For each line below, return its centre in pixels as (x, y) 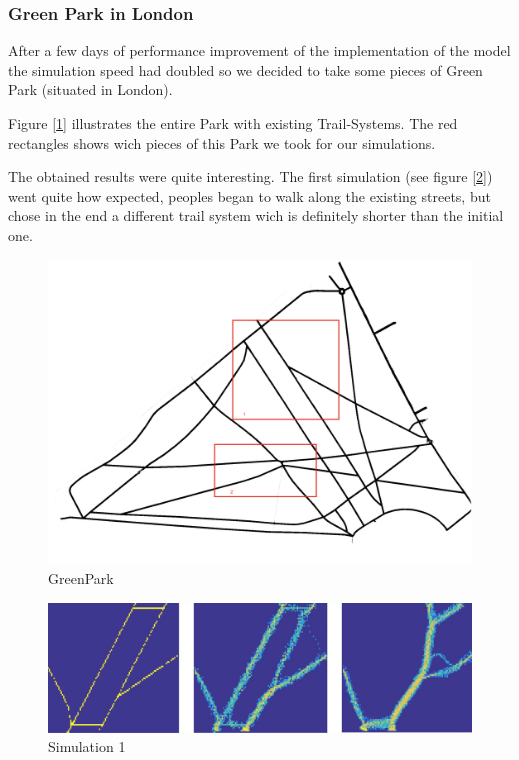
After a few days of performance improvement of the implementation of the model (259, 50)
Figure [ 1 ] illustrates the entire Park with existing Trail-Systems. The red (233, 123)
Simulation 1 (87, 746)
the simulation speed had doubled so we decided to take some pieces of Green (245, 69)
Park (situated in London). (90, 89)
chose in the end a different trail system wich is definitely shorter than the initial (256, 215)
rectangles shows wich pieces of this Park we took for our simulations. (222, 142)
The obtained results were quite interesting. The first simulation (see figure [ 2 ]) (250, 176)
